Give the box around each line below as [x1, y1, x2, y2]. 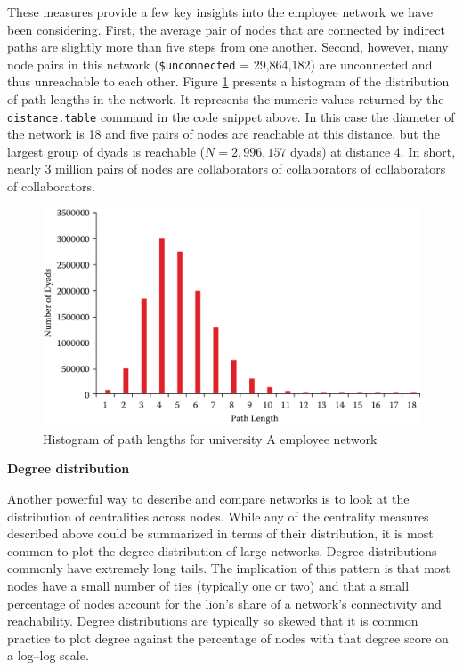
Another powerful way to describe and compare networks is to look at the [7, 488, 410, 507]
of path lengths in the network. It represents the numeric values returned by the [7, 90, 444, 109]
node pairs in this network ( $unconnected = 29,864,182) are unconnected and [7, 54, 433, 73]
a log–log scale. [7, 646, 89, 665]
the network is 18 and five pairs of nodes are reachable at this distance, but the [7, 125, 440, 143]
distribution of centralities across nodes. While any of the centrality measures [7, 506, 429, 525]
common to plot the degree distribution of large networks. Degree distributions [7, 541, 437, 560]
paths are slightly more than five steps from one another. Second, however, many [7, 37, 449, 56]
